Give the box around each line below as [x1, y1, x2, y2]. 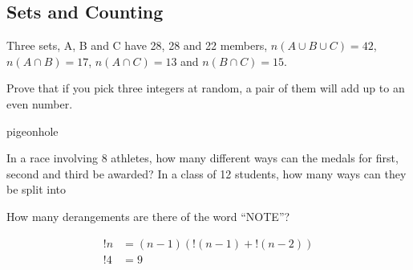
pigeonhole [6, 122, 59, 139]
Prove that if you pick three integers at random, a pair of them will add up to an [6, 80, 405, 96]
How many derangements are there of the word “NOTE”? [6, 207, 290, 224]
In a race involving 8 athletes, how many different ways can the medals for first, [6, 149, 399, 166]
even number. [6, 95, 73, 112]
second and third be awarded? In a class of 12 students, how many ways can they [6, 165, 407, 182]
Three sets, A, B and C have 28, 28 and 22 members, [6, 37, 268, 54]
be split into [6, 181, 66, 198]
